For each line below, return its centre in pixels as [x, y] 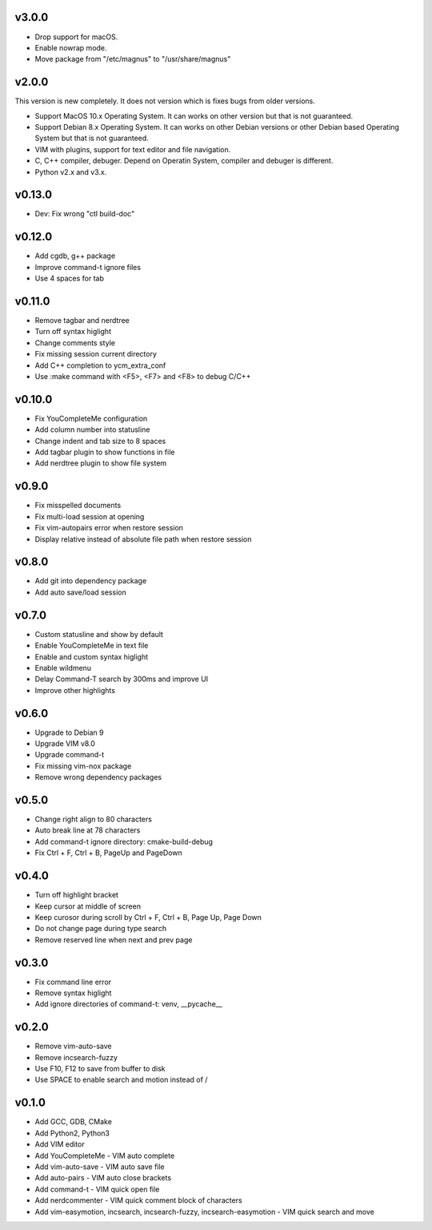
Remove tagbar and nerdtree [82, 321]
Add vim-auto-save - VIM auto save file [100, 1167]
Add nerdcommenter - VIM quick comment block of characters [139, 1200]
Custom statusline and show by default [99, 634]
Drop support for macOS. [76, 37]
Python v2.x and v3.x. [71, 171]
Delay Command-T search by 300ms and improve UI [122, 679]
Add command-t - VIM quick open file [97, 1189]
